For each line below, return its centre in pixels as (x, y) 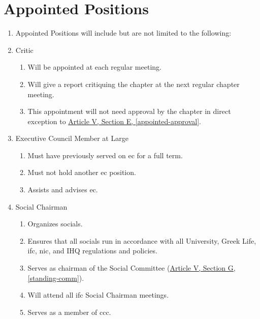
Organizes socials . (55, 224)
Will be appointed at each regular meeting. (94, 67)
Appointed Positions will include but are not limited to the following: (123, 33)
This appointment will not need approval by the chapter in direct (129, 111)
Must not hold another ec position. (82, 172)
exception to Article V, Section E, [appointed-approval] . (114, 121)
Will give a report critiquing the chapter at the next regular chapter (134, 84)
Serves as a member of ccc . (69, 312)
